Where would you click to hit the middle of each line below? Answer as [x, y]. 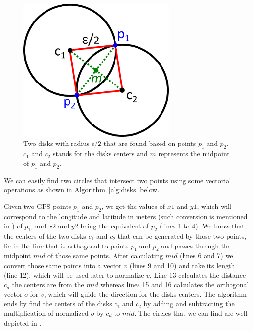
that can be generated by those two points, [182, 236]
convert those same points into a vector [63, 265]
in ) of [13, 226]
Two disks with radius [57, 143]
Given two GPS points [38, 206]
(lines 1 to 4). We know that [202, 226]
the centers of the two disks [45, 236]
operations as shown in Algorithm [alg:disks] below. [82, 190]
